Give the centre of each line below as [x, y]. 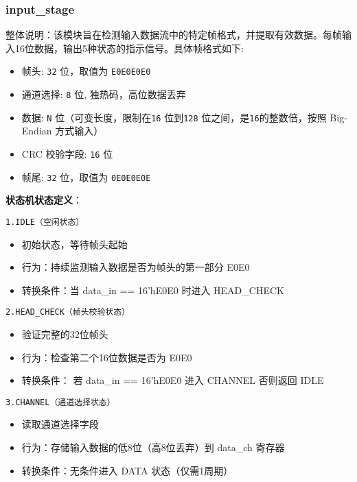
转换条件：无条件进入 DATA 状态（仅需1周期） [127, 470]
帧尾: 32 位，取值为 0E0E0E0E [86, 177]
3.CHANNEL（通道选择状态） [60, 402]
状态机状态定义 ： [44, 200]
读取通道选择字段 [60, 424]
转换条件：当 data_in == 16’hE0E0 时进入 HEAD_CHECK [153, 290]
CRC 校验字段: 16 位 [67, 153]
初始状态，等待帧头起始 [74, 244]
